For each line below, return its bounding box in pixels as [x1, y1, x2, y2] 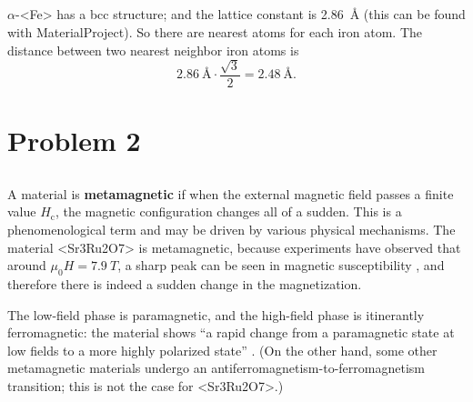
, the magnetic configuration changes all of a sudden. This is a [55, 202, 402, 221]
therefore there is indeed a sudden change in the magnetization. [7, 274, 362, 293]
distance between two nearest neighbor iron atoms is [7, 40, 299, 59]
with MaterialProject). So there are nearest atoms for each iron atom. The [7, 22, 422, 41]
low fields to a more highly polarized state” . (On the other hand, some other [7, 340, 438, 359]
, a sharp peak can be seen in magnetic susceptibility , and [117, 256, 445, 275]
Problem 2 [7, 122, 141, 159]
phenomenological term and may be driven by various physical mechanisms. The [7, 219, 456, 238]
